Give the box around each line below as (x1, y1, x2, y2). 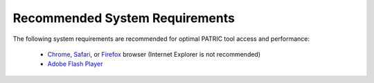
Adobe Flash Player (47, 59, 103, 68)
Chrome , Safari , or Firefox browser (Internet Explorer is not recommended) (47, 50, 261, 58)
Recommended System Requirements (12, 10, 235, 26)
